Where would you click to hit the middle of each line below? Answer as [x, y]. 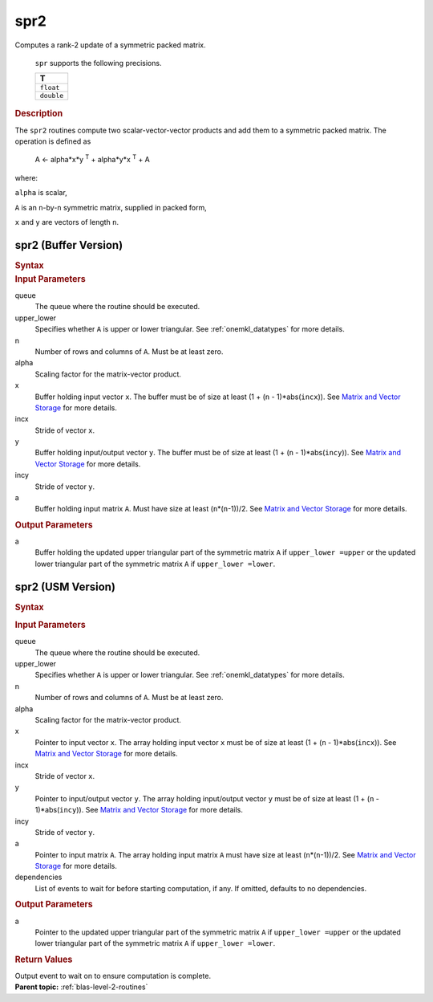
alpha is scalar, [41, 193]
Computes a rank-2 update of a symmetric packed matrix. [110, 45]
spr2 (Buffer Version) [69, 245]
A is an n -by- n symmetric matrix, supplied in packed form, [111, 207]
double [52, 96]
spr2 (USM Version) [65, 587]
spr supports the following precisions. [98, 63]
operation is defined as [53, 141]
